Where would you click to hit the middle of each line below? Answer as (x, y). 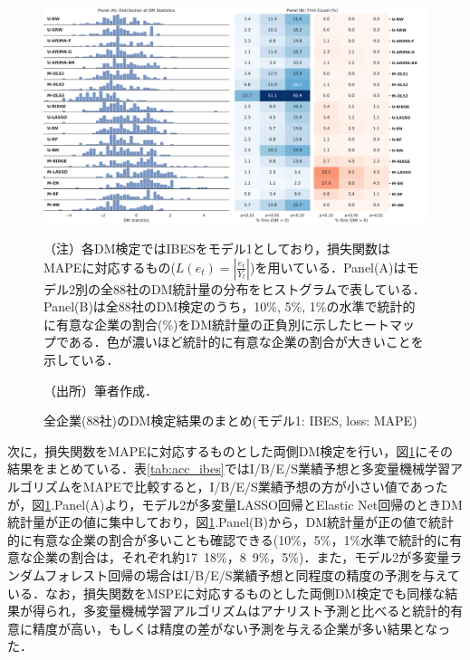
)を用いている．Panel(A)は (328, 267)
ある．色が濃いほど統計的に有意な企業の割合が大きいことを (246, 342)
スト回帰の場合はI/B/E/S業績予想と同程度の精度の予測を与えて (271, 575)
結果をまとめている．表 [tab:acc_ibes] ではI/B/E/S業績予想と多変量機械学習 (229, 469)
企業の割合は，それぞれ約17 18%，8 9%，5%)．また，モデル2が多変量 (241, 557)
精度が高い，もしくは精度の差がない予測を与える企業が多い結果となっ (241, 628)
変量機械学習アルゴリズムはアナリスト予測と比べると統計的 (273, 611)
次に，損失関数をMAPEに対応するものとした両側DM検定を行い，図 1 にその (230, 450)
